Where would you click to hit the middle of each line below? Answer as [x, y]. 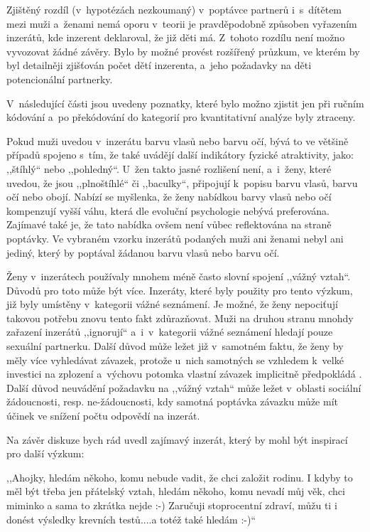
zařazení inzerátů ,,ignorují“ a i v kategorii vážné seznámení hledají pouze [170, 332]
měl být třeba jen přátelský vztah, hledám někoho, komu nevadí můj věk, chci [176, 491]
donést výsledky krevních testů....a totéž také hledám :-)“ [131, 519]
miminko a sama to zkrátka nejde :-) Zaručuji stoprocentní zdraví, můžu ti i [172, 505]
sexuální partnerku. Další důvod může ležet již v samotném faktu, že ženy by [175, 346]
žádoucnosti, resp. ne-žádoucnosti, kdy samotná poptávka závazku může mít [172, 401]
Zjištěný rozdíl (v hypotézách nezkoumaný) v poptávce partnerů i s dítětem [174, 9]
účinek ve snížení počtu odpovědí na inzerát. [103, 416]
